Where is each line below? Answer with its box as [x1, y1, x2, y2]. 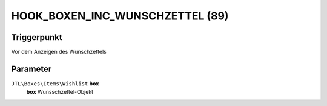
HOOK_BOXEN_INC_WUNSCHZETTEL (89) [11, 9, 229, 22]
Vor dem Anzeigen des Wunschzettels [11, 48, 107, 56]
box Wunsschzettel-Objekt [26, 88, 94, 96]
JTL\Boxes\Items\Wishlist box [11, 79, 99, 87]
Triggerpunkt [11, 32, 63, 42]
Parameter [11, 64, 52, 74]
